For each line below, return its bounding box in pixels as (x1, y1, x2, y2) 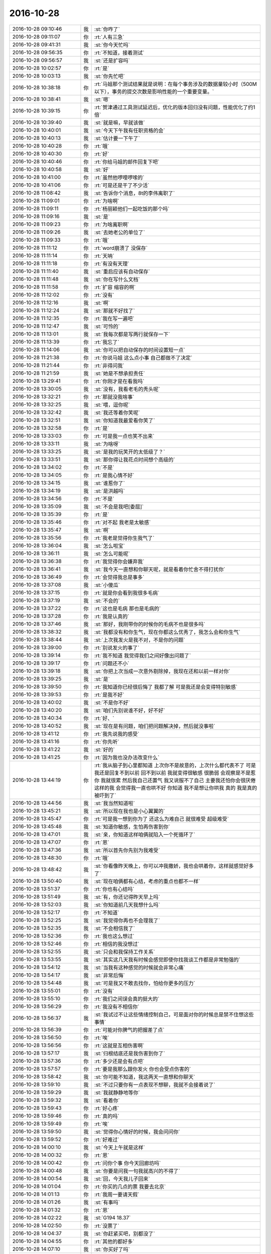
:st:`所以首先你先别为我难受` (94, 847, 161, 854)
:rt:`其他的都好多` (94, 1238, 134, 1245)
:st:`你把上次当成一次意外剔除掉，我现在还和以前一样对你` (94, 668, 231, 675)
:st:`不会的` (94, 597, 120, 604)
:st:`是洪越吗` (94, 487, 125, 494)
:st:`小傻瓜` (94, 581, 120, 588)
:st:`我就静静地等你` (94, 1089, 141, 1096)
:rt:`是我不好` (94, 691, 124, 698)
